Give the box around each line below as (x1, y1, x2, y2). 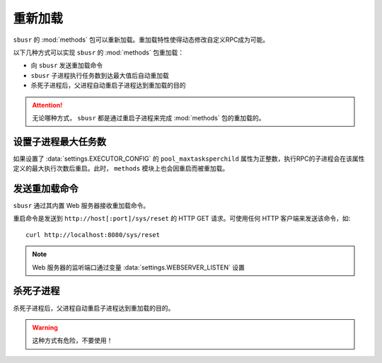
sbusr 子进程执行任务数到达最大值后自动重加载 (30, 71, 170, 79)
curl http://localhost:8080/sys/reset (25, 231, 161, 238)
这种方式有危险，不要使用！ (32, 336, 113, 345)
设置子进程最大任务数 (13, 135, 106, 148)
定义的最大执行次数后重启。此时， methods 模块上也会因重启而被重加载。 (13, 164, 229, 173)
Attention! (32, 100, 63, 109)
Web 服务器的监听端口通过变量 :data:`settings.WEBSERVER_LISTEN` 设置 (32, 263, 245, 272)
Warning (32, 323, 58, 332)
